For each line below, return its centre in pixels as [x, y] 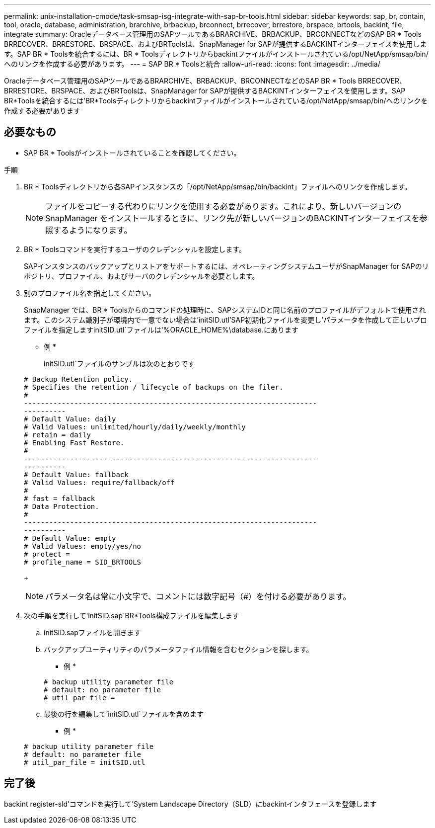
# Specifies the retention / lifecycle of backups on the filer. [154, 387]
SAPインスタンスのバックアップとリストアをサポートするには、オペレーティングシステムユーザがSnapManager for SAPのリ [226, 266]
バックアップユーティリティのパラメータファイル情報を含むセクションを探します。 [179, 649]
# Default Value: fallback [76, 474]
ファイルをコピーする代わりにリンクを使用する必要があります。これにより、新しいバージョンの [223, 206]
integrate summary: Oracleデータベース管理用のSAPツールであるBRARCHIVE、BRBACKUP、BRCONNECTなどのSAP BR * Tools [213, 34]
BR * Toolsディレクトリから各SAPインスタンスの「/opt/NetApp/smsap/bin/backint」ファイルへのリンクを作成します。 [218, 186]
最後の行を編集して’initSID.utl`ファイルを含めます [124, 714]
